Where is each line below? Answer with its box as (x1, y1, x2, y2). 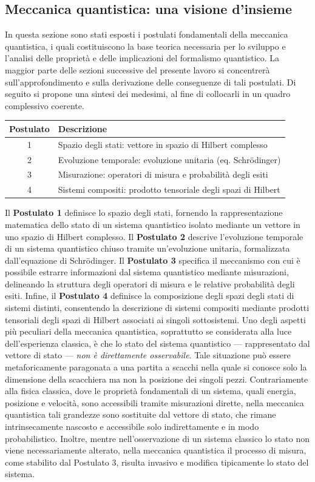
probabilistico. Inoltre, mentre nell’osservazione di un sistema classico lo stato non (5, 432, 310, 444)
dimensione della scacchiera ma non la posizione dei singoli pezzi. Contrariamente (5, 372, 308, 385)
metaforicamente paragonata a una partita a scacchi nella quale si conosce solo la (5, 361, 307, 373)
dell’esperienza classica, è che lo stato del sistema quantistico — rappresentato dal (5, 336, 310, 349)
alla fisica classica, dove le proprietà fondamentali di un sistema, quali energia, (5, 384, 296, 397)
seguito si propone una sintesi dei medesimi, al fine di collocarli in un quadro (5, 87, 291, 100)
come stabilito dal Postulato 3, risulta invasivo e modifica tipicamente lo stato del (5, 455, 309, 468)
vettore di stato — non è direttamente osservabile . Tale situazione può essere (5, 349, 291, 361)
